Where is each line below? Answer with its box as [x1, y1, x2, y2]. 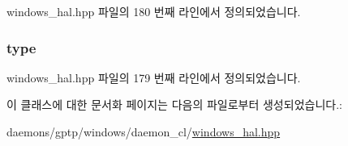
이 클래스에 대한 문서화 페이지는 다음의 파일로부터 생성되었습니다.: [6, 96, 342, 113]
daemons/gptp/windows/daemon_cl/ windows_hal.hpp [6, 123, 281, 140]
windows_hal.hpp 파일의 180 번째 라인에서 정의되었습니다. [6, 3, 301, 19]
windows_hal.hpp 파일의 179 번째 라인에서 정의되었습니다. [6, 69, 301, 86]
